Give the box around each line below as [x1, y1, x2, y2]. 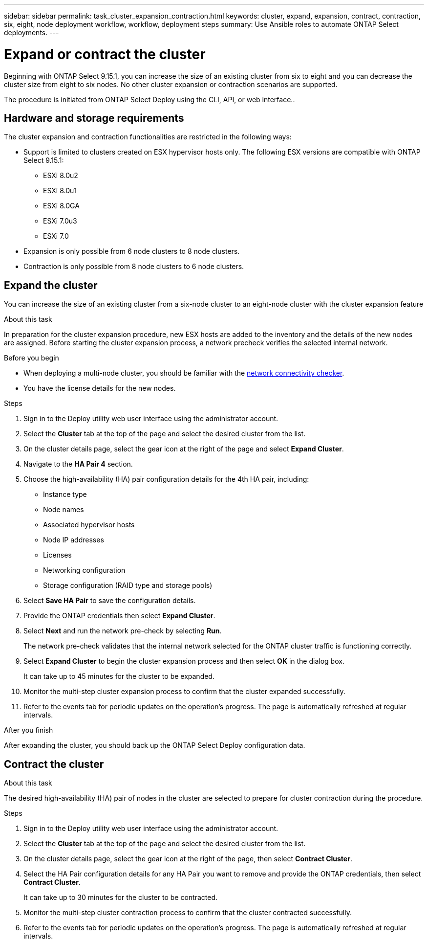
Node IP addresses [43, 536, 104, 544]
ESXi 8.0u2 [43, 171, 78, 180]
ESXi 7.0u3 [43, 217, 77, 225]
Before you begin [4, 354, 59, 362]
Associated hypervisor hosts [43, 520, 135, 529]
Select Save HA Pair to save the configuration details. [23, 596, 196, 605]
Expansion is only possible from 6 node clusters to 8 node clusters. [23, 247, 240, 256]
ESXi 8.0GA [43, 202, 80, 210]
